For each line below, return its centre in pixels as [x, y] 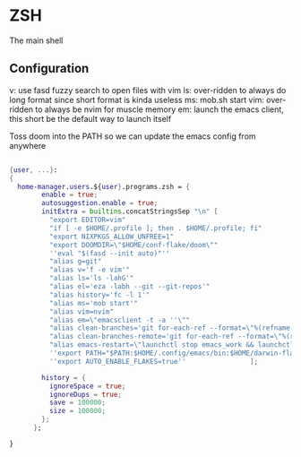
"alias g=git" [75, 262]
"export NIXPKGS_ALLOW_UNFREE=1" [112, 237]
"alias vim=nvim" [82, 311]
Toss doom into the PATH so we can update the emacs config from [133, 136]
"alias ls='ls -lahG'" [91, 279]
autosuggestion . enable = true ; [100, 203]
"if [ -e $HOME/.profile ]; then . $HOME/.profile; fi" [155, 228]
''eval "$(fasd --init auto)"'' [109, 253]
